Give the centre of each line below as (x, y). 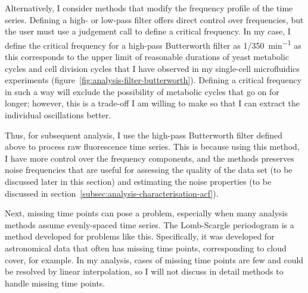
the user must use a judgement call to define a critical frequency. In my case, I (148, 31)
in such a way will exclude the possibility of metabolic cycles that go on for (142, 91)
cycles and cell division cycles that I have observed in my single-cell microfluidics (152, 68)
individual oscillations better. (58, 115)
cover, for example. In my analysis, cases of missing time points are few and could (154, 259)
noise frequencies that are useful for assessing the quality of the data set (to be (149, 170)
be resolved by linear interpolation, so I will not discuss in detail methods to (144, 271)
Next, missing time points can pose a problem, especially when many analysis (146, 213)
